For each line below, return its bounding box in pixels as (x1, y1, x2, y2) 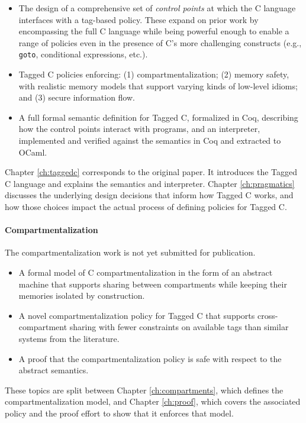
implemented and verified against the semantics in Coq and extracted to (18, 134, 281, 146)
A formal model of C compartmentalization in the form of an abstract (18, 266, 273, 278)
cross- (257, 309, 278, 321)
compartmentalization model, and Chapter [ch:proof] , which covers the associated (5, 395, 301, 408)
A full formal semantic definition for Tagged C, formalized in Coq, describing (18, 111, 298, 123)
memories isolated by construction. (18, 289, 145, 302)
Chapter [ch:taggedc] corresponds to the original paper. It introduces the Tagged (5, 166, 298, 178)
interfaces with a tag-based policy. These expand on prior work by (18, 13, 259, 25)
